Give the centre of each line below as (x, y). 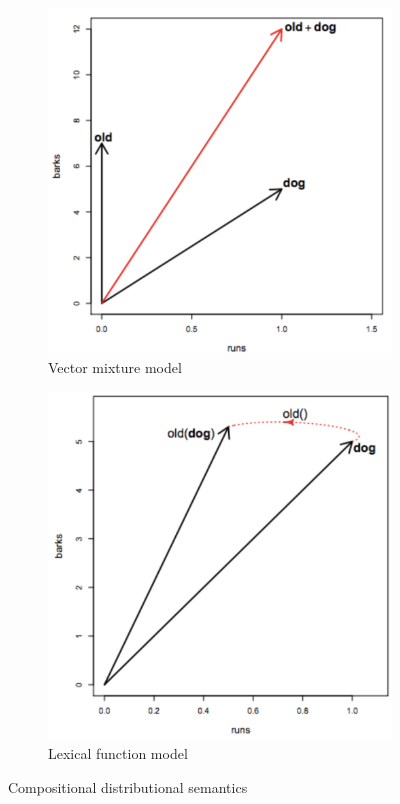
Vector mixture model (115, 366)
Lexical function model (118, 753)
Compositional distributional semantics (128, 786)
